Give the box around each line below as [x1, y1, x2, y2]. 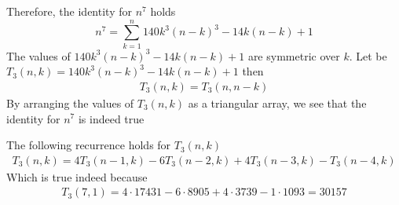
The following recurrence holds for [6, 137, 171, 153]
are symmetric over [247, 47, 340, 64]
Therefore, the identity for [6, 3, 132, 19]
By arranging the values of [6, 94, 134, 111]
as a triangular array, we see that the [188, 94, 367, 111]
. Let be [349, 47, 387, 64]
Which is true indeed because [6, 168, 148, 185]
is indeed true [78, 110, 145, 126]
